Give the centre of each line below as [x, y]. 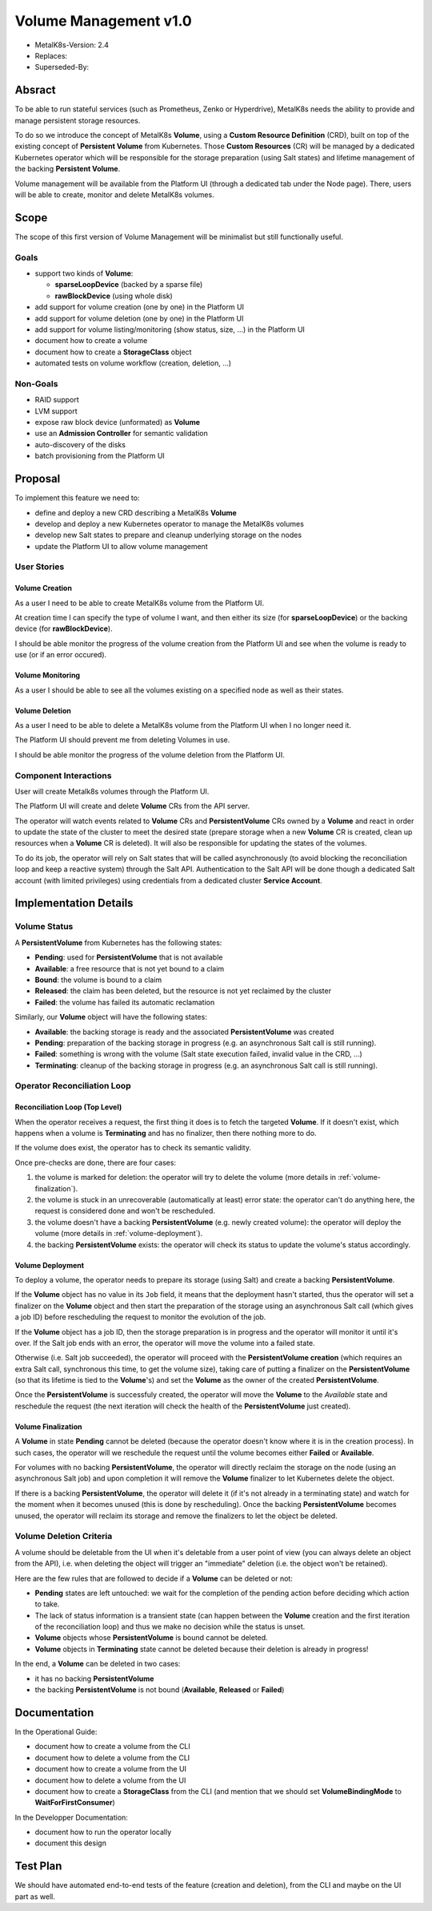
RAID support [57, 400]
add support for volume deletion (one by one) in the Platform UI [139, 318]
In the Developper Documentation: [71, 1817]
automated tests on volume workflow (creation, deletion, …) [133, 363]
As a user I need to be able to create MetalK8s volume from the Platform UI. [139, 603]
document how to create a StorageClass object [113, 352]
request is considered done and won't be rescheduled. [125, 1211]
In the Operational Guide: [56, 1731]
